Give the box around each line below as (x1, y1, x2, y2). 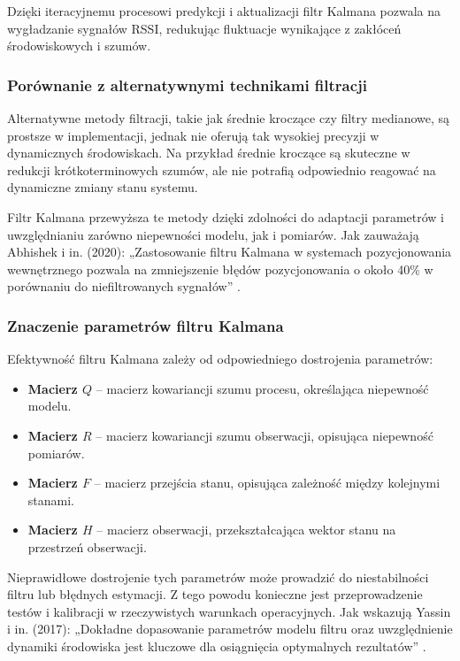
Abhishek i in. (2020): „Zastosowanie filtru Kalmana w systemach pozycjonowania (7, 242, 452, 261)
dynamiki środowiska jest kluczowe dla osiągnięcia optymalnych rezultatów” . (7, 636, 426, 655)
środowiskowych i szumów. (7, 36, 151, 55)
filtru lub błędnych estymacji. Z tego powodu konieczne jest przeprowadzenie (7, 585, 423, 603)
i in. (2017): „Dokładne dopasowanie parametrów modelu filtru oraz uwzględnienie (7, 619, 453, 638)
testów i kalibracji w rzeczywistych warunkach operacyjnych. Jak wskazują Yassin (7, 602, 451, 620)
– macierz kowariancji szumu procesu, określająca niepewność (96, 379, 429, 397)
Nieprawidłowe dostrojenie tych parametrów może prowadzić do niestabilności (7, 567, 429, 586)
